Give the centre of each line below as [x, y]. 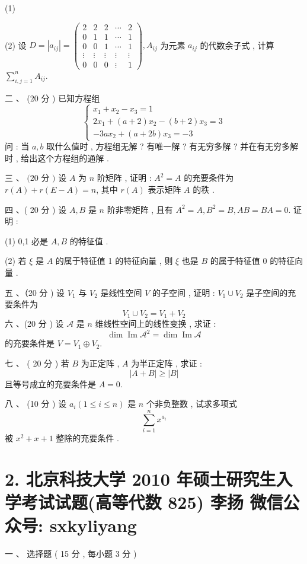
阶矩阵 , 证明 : [124, 178]
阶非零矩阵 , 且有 [140, 209]
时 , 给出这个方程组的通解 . [57, 157]
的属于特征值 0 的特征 [252, 261]
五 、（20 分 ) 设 [35, 292]
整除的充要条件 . [87, 437]
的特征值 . [89, 240]
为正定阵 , [100, 363]
